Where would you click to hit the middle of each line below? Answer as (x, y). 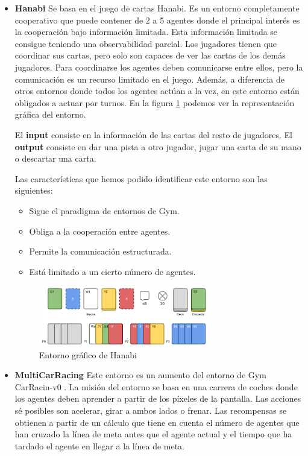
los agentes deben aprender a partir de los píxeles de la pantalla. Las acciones (158, 398)
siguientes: (34, 190)
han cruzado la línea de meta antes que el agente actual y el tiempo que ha (153, 434)
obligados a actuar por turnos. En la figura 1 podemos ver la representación (155, 102)
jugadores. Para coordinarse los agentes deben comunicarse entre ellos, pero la (159, 67)
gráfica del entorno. (50, 114)
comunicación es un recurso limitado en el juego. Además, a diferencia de (149, 79)
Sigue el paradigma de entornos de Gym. (104, 210)
